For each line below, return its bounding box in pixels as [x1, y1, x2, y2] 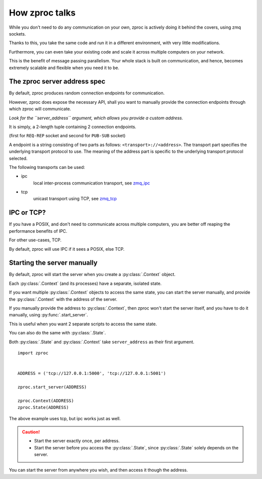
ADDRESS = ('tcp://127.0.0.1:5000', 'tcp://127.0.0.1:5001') [17, 370, 166, 376]
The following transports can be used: [9, 164, 85, 170]
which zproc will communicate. [9, 106, 71, 112]
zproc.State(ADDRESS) [17, 405, 69, 410]
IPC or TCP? [9, 208, 46, 217]
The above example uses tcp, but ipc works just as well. [9, 415, 121, 421]
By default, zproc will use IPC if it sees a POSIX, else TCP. [9, 246, 125, 252]
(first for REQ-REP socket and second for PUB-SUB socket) [9, 133, 126, 139]
